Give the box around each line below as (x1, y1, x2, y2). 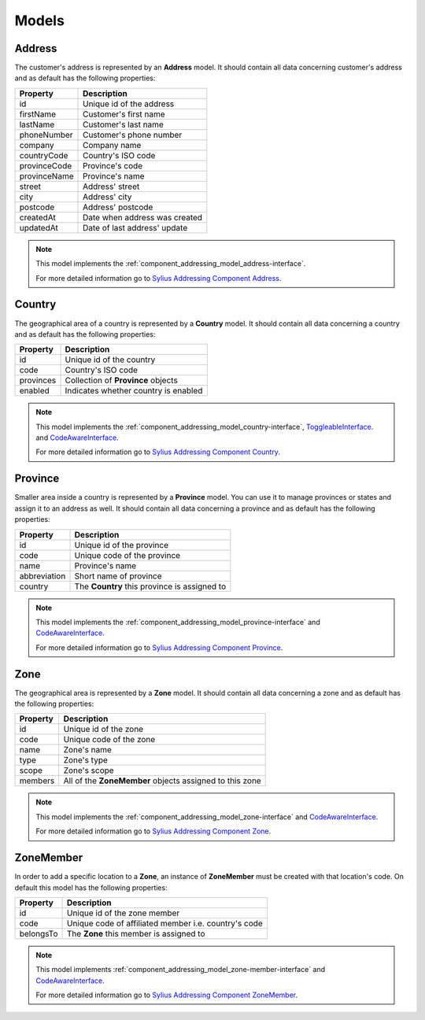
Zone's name (63, 745, 112, 756)
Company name (83, 139, 142, 150)
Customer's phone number (83, 129, 183, 140)
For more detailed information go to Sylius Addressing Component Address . (35, 273, 282, 283)
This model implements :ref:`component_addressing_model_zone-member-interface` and (35, 965, 326, 974)
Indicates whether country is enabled (65, 386, 203, 397)
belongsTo (19, 928, 58, 939)
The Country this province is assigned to (74, 581, 227, 592)
